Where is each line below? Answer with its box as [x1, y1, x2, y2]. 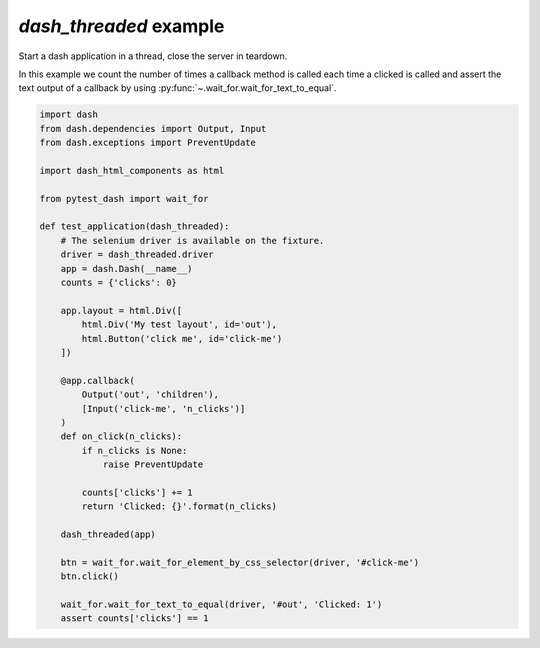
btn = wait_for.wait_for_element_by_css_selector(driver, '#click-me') [60, 556, 420, 568]
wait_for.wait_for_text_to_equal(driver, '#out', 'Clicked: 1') [60, 598, 383, 610]
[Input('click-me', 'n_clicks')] [81, 403, 246, 414]
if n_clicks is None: [81, 445, 188, 456]
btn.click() [60, 571, 120, 582]
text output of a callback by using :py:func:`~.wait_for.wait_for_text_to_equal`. [18, 82, 337, 94]
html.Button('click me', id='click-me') [81, 333, 283, 344]
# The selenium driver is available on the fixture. [60, 235, 325, 246]
